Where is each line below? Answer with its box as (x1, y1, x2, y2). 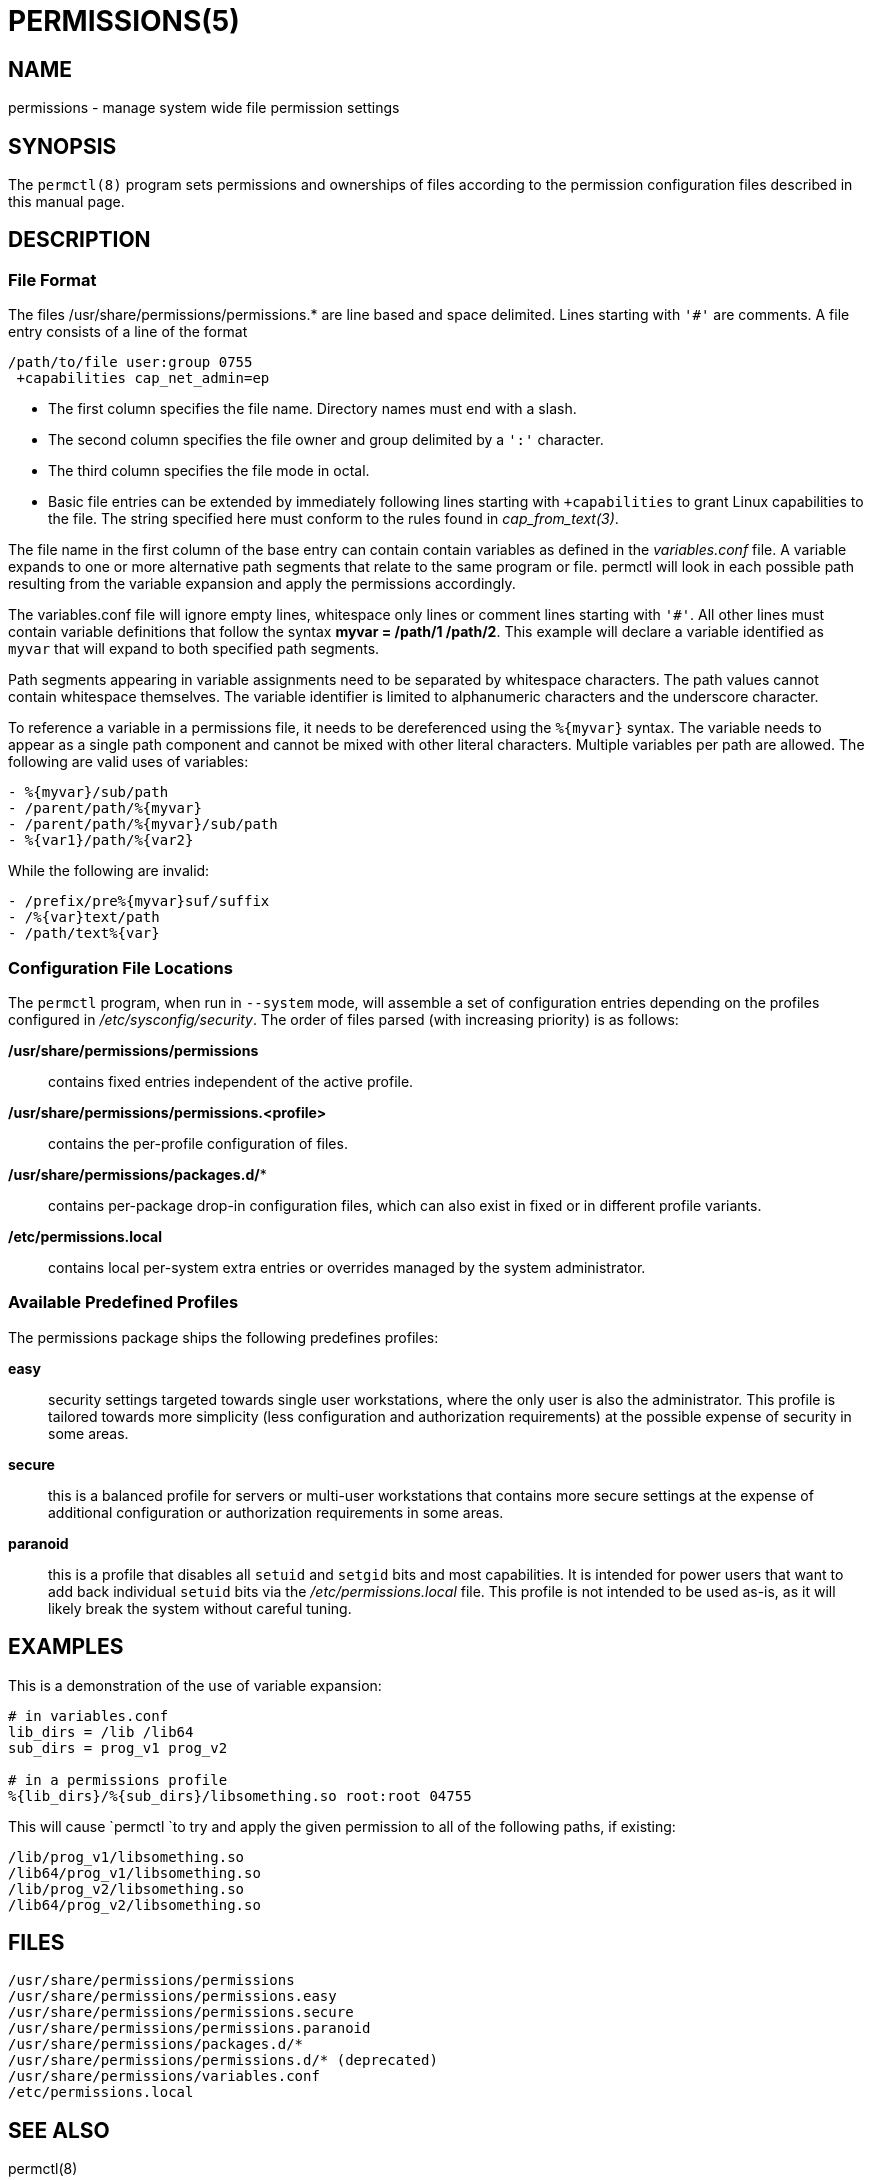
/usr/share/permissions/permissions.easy (8, 1988, 337, 2005)
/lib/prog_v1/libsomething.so (8, 1848, 245, 1865)
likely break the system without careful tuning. (48, 1599, 352, 1617)
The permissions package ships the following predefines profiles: (8, 1328, 439, 1346)
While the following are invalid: (8, 862, 210, 880)
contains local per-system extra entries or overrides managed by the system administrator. (48, 1258, 646, 1276)
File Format (8, 269, 97, 290)
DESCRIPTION (8, 227, 151, 253)
